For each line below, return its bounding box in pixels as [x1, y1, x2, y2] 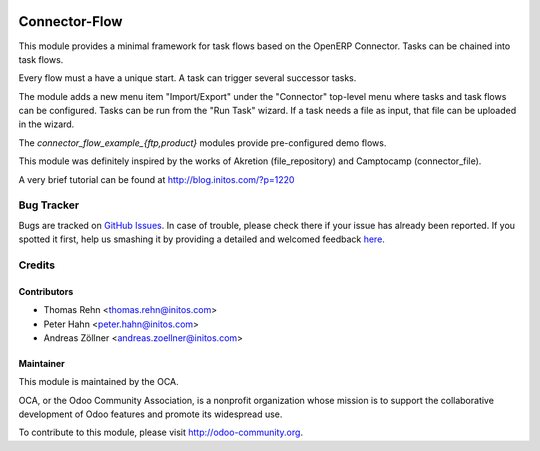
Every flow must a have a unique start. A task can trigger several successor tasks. [18, 72, 357, 84]
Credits [18, 258, 55, 272]
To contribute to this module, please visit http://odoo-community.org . [18, 426, 304, 439]
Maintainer [18, 357, 65, 369]
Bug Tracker [18, 198, 80, 212]
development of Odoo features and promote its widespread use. [18, 408, 283, 420]
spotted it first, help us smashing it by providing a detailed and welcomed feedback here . [18, 233, 385, 245]
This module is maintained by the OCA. [18, 376, 179, 388]
